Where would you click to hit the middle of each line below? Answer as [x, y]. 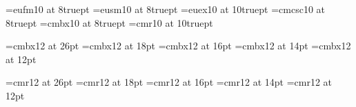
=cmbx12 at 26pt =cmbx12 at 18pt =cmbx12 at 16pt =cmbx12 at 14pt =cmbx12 [178, 46]
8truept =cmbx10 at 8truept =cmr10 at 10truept [109, 22]
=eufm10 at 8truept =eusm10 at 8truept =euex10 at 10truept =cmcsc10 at [166, 9]
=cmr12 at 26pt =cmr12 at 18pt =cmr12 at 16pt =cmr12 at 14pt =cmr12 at [169, 82]
